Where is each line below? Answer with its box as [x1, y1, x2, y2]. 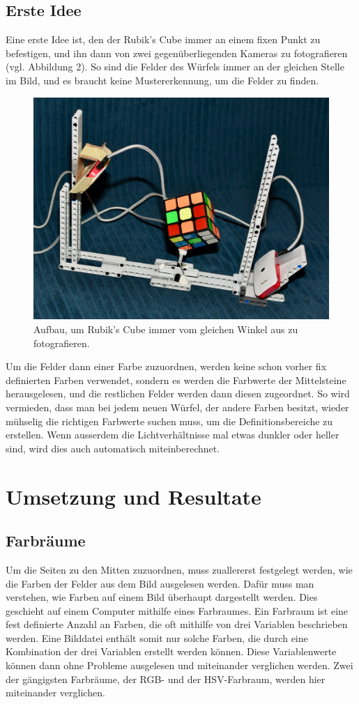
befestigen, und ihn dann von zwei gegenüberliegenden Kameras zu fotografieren [6, 45, 348, 60]
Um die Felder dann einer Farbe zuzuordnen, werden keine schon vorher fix [6, 359, 327, 374]
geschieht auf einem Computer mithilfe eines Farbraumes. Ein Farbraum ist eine [6, 603, 349, 618]
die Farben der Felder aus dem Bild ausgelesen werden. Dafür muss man [6, 576, 314, 590]
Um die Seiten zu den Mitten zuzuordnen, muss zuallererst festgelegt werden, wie [6, 562, 353, 576]
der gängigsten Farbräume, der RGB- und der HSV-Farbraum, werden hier [6, 671, 326, 686]
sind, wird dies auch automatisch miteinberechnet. [6, 441, 220, 455]
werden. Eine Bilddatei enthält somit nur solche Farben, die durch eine [6, 630, 308, 645]
